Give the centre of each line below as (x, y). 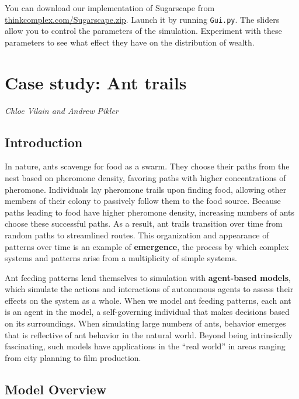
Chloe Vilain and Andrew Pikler (62, 110)
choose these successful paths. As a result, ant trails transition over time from (144, 223)
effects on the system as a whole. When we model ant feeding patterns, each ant (148, 300)
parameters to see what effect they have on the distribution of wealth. (130, 42)
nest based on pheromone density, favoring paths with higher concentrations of (145, 177)
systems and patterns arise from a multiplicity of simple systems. (121, 258)
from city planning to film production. (73, 357)
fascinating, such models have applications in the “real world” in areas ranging (145, 346)
